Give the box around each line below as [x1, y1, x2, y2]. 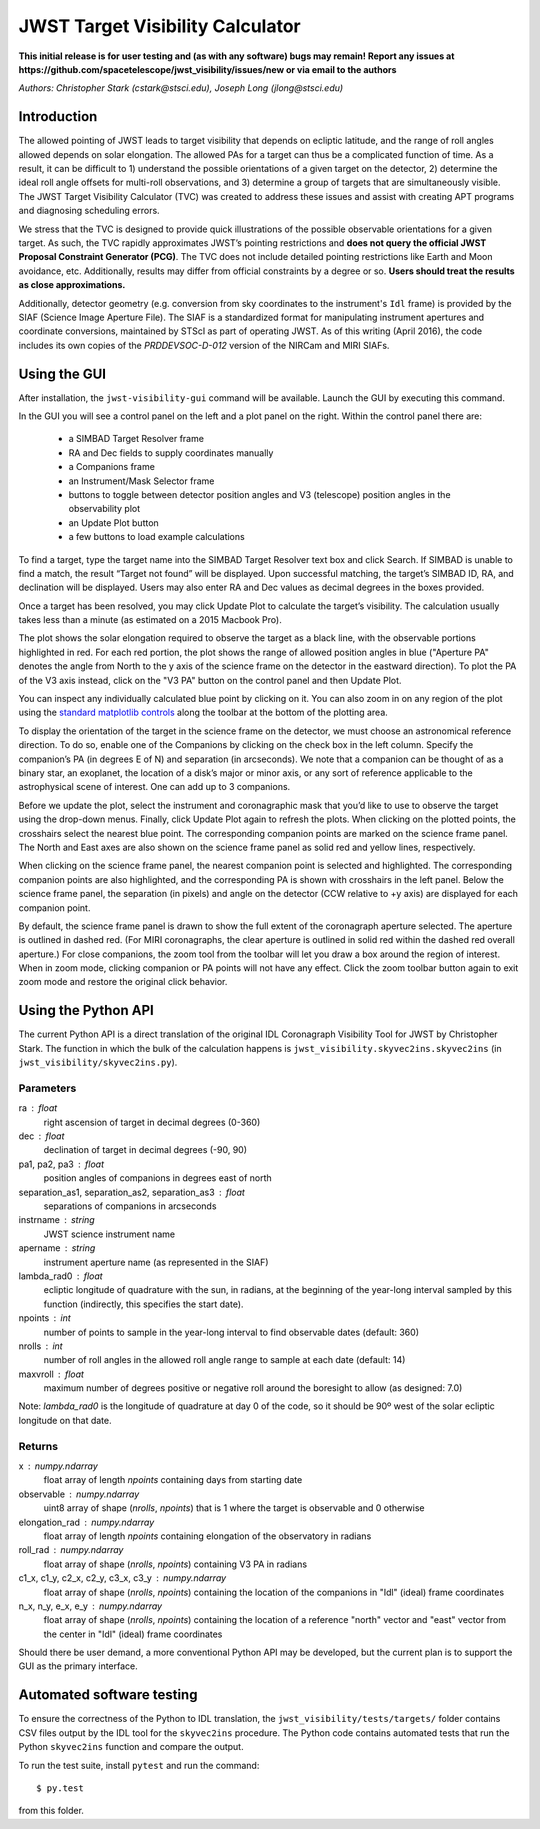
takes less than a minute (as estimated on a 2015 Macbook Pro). [18, 614, 282, 626]
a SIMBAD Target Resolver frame [68, 433, 205, 445]
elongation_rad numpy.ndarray [18, 1516, 155, 1528]
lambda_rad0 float [18, 1270, 104, 1282]
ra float [18, 1102, 58, 1114]
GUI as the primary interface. [18, 1660, 139, 1672]
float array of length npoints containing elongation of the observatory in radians [43, 1530, 372, 1542]
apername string [18, 1242, 96, 1254]
